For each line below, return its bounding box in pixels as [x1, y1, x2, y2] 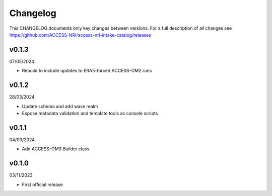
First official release [22, 181, 63, 187]
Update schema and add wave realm [22, 103, 98, 109]
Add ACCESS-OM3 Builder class [22, 146, 90, 152]
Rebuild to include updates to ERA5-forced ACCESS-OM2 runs [22, 68, 152, 74]
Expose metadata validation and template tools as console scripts [22, 110, 158, 116]
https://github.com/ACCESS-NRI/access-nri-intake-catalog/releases [9, 32, 151, 38]
